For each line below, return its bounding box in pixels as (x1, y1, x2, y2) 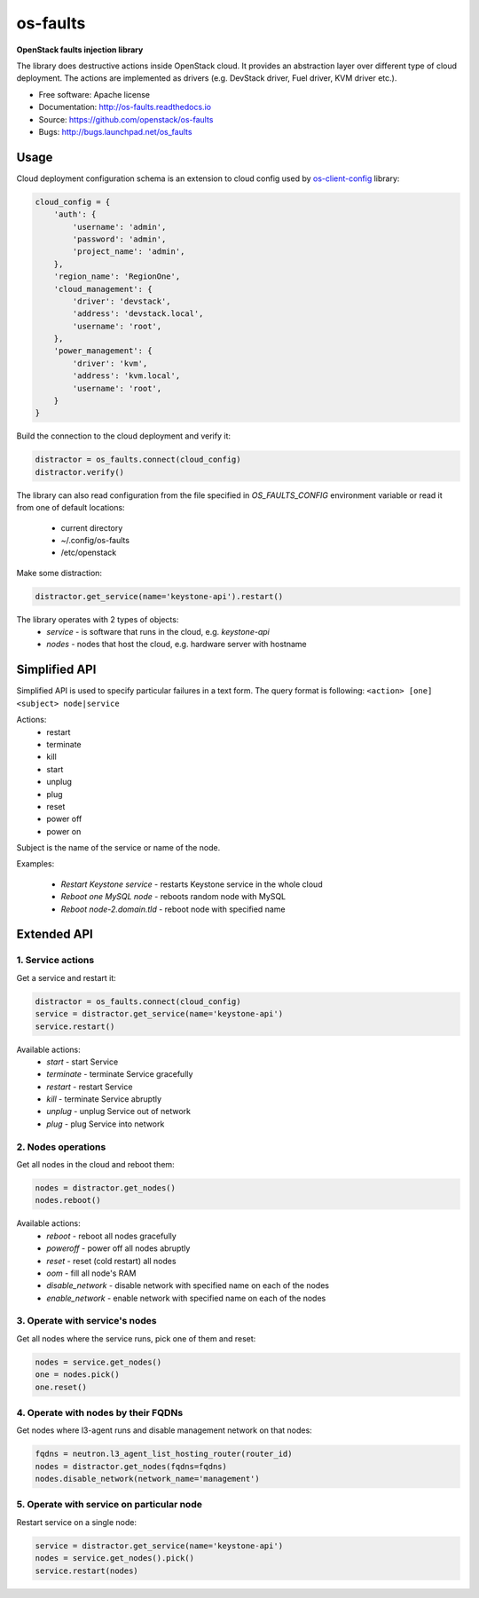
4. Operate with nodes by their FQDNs (16, 1406, 184, 1419)
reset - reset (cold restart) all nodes (46, 1255, 177, 1266)
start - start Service (46, 1056, 119, 1067)
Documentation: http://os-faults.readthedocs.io (38, 102, 212, 113)
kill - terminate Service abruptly (46, 1094, 162, 1104)
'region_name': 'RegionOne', (53, 272, 181, 281)
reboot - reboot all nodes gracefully (46, 1230, 177, 1241)
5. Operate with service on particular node (16, 1499, 203, 1511)
